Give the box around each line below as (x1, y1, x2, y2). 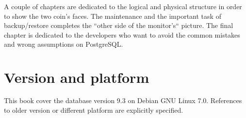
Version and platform (4, 67, 149, 87)
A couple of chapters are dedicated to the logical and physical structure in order (4, 1, 242, 11)
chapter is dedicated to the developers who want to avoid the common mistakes (4, 29, 240, 39)
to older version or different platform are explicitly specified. (4, 105, 183, 115)
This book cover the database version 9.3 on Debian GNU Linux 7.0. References (4, 95, 242, 105)
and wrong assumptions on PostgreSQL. (4, 39, 123, 49)
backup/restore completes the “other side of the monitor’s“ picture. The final (4, 20, 233, 30)
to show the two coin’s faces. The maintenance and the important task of (4, 11, 221, 21)
